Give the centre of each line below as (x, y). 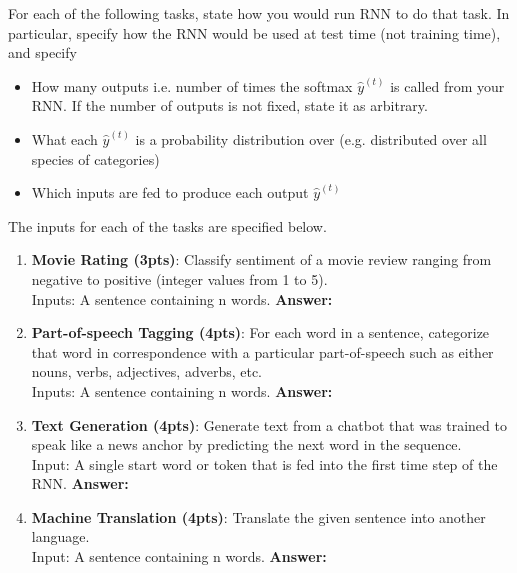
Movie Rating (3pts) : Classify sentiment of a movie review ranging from (261, 259)
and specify (42, 52)
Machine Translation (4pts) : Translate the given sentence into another (258, 516)
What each (64, 138)
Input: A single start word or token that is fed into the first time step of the (264, 463)
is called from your (447, 85)
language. (60, 536)
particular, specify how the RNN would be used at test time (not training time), (254, 32)
